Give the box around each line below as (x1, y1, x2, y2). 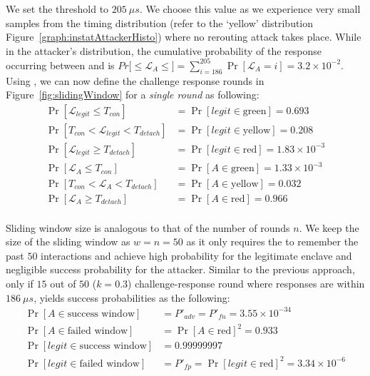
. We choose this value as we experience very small (139, 1, 361, 16)
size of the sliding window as (6, 234, 130, 249)
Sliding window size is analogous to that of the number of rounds (6, 220, 290, 235)
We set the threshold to (6, 1, 109, 16)
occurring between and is (6, 57, 115, 72)
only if (6, 275, 34, 290)
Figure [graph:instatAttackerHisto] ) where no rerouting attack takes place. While (6, 29, 361, 44)
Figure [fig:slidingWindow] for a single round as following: (6, 87, 259, 102)
